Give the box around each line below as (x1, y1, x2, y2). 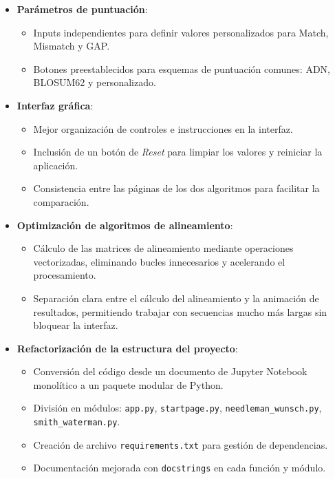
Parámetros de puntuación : (17, 2, 148, 16)
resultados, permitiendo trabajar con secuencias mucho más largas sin (33, 304, 327, 319)
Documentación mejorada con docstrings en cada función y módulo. (33, 460, 326, 475)
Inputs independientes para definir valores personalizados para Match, (33, 25, 329, 39)
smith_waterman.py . (33, 414, 120, 429)
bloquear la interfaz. (33, 318, 118, 332)
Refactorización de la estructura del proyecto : (17, 341, 238, 355)
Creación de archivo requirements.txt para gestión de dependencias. (33, 437, 328, 451)
